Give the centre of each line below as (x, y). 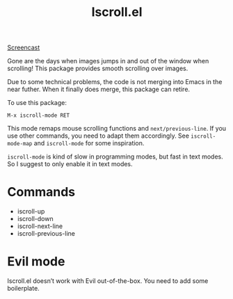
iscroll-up (31, 211)
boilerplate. (23, 289)
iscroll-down (35, 219)
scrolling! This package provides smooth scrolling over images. (98, 68)
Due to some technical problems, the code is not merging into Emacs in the (115, 82)
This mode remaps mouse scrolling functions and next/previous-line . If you (117, 129)
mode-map (20, 144)
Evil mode (36, 262)
